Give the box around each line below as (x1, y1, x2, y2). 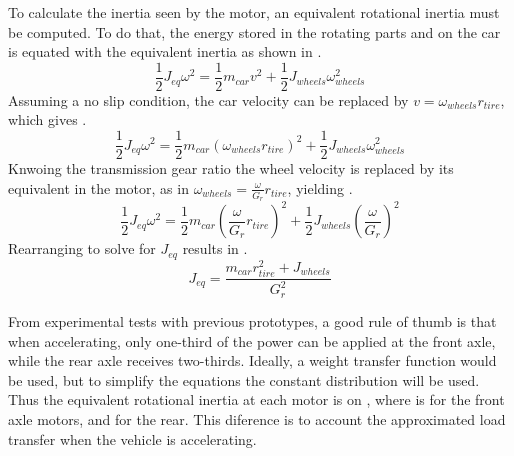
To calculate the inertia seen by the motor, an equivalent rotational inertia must (8, 2, 500, 22)
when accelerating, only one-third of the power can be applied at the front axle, (8, 330, 496, 351)
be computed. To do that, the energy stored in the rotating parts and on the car (8, 21, 501, 42)
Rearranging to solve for (8, 238, 156, 259)
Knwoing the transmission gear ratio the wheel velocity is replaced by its (8, 158, 454, 179)
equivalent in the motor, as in (8, 177, 189, 198)
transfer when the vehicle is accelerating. (8, 428, 257, 449)
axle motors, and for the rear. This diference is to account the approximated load (8, 408, 506, 429)
